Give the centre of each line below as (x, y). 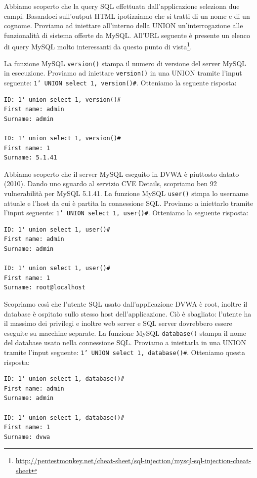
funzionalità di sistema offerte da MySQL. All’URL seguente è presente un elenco (127, 35)
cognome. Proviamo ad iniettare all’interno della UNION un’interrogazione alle (124, 25)
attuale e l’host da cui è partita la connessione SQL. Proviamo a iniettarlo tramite (128, 203)
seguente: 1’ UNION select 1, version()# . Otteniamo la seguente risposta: (120, 82)
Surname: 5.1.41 (31, 158)
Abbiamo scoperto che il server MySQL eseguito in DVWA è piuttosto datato (122, 174)
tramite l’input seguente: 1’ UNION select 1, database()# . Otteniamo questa (125, 352)
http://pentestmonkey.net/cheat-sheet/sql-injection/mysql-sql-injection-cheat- (133, 460)
